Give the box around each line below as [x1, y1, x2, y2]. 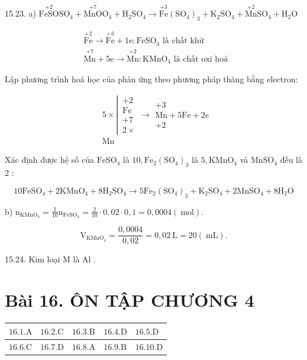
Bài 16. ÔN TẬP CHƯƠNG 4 [5, 288, 254, 312]
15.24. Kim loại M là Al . [5, 253, 96, 265]
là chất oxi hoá [173, 54, 228, 63]
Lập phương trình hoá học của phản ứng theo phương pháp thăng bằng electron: [5, 73, 298, 85]
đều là [280, 153, 303, 166]
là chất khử [162, 37, 204, 46]
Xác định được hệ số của [5, 153, 94, 166]
